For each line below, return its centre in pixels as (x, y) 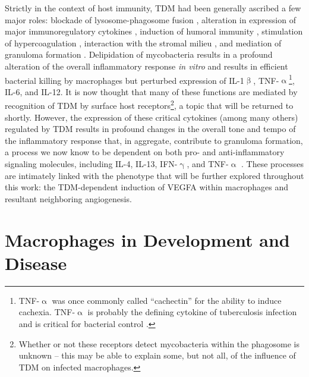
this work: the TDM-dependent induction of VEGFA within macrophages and (146, 187)
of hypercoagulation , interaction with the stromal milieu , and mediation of (143, 43)
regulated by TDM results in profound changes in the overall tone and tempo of (150, 129)
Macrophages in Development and (147, 239)
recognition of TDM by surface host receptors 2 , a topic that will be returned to (149, 105)
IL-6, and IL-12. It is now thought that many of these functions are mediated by (151, 91)
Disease (36, 263)
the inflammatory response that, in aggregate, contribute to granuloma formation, (154, 140)
